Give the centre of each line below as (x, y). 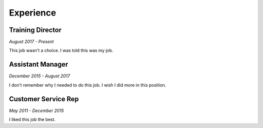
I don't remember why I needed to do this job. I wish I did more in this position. (88, 85)
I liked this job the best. (32, 120)
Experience (32, 13)
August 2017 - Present (31, 42)
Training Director (35, 30)
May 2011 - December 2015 (37, 110)
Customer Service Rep (44, 99)
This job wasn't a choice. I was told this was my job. (61, 51)
